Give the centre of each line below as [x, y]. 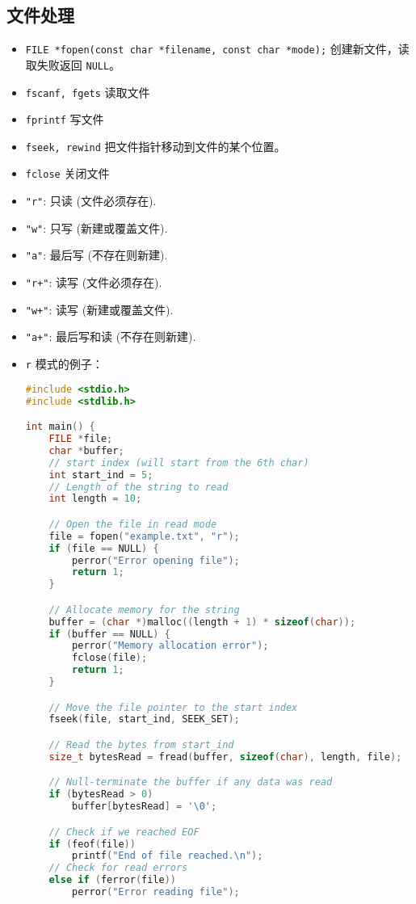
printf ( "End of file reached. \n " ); [168, 856]
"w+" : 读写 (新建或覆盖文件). [99, 309]
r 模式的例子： [64, 364]
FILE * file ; [81, 439]
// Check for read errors [118, 868]
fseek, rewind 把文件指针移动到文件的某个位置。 [155, 146]
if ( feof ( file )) [92, 844]
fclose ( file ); [110, 658]
